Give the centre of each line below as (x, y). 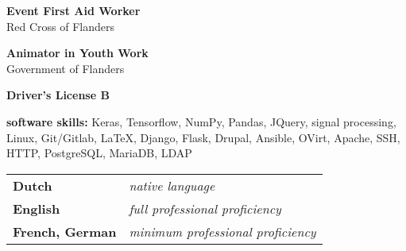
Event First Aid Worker (73, 10)
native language (172, 185)
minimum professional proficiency (222, 231)
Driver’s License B (58, 95)
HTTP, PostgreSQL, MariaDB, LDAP (99, 153)
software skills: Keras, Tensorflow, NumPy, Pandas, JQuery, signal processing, (201, 121)
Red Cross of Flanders (61, 26)
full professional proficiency (205, 208)
